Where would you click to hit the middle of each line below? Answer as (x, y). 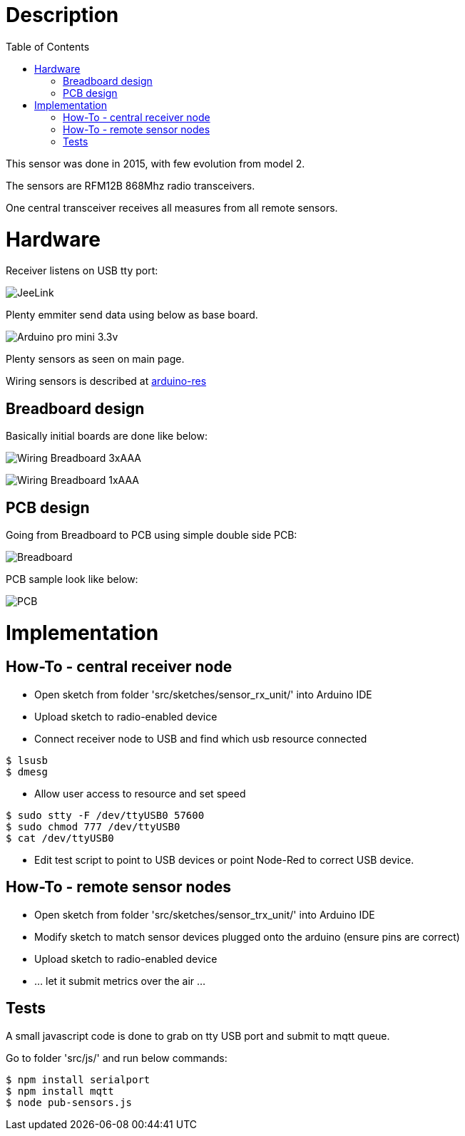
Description (62, 15)
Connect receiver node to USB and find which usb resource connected (201, 738)
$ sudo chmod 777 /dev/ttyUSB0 (93, 826)
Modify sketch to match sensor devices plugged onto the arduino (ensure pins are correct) (247, 936)
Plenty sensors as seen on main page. (95, 359)
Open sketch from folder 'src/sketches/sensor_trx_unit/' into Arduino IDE (205, 914)
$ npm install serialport (78, 1079)
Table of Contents (48, 46)
